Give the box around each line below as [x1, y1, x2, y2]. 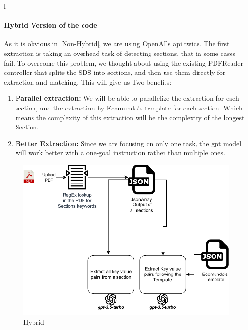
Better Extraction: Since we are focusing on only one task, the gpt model [15, 138, 242, 148]
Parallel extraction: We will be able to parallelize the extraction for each [15, 93, 239, 103]
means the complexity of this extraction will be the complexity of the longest [15, 112, 245, 122]
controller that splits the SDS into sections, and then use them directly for [4, 67, 226, 77]
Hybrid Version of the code [4, 20, 97, 30]
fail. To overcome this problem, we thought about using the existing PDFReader [4, 57, 244, 68]
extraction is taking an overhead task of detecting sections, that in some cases [4, 48, 235, 58]
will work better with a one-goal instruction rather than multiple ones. [15, 147, 225, 158]
